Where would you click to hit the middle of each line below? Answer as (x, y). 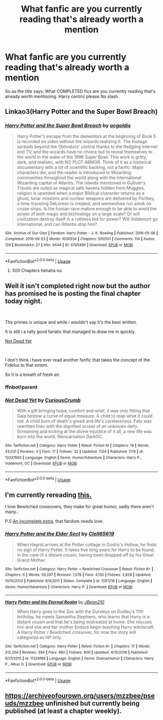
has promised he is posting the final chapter (73, 293)
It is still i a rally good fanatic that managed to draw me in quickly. (70, 332)
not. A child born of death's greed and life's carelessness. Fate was (84, 421)
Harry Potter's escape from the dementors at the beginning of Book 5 (86, 136)
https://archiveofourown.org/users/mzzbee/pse (80, 695)
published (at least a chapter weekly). (64, 711)
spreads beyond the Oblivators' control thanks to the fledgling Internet (87, 147)
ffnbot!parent (21, 387)
